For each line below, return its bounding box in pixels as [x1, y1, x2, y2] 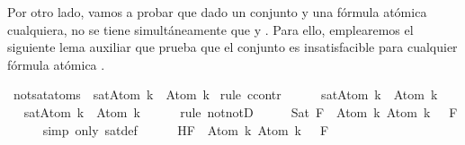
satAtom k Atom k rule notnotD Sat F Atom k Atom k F [23, 102, 458, 121]
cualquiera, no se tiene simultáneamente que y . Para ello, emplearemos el [7, 20, 414, 38]
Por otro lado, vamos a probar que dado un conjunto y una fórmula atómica [7, 3, 427, 21]
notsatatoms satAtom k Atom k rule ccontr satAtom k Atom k [13, 85, 438, 104]
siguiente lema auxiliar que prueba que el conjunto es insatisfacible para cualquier [7, 38, 458, 56]
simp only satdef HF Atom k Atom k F [42, 120, 329, 139]
